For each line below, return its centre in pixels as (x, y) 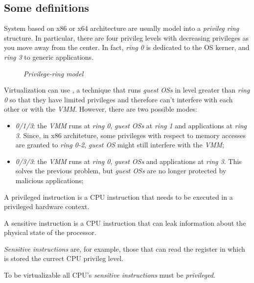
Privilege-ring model (54, 73)
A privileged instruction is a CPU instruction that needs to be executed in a (118, 197)
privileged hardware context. (47, 206)
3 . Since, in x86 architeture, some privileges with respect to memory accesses (130, 135)
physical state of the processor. (50, 232)
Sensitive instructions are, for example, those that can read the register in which (125, 248)
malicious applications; (49, 180)
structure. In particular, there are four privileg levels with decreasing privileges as (127, 37)
